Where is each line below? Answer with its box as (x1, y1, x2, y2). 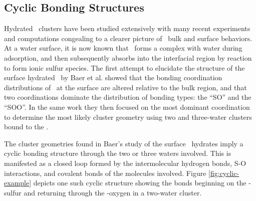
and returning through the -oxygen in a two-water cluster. (24, 187, 202, 197)
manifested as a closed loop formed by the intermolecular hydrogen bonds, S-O (4, 157, 246, 168)
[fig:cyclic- (208, 167, 239, 178)
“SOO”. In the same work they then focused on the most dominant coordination (4, 101, 250, 112)
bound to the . (4, 121, 49, 132)
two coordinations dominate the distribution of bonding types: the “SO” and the (4, 92, 251, 102)
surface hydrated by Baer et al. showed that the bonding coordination (4, 72, 222, 83)
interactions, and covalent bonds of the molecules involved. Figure (4, 167, 206, 178)
